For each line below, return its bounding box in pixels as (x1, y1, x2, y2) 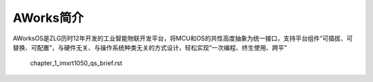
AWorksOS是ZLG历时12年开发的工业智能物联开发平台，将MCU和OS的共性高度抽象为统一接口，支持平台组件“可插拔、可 (12, 34, 353, 42)
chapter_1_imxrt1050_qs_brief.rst (30, 59, 122, 68)
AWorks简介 (12, 10, 84, 25)
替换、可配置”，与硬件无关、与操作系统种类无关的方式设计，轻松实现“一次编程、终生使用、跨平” (12, 43, 287, 51)
